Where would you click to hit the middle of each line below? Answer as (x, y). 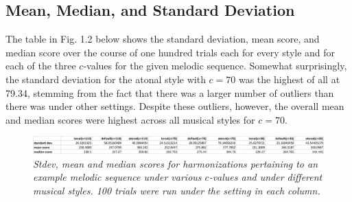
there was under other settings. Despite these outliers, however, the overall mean (175, 106)
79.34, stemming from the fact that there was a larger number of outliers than (170, 92)
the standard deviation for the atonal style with (106, 79)
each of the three (41, 66)
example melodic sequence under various (117, 177)
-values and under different (266, 177)
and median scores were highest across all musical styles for (130, 119)
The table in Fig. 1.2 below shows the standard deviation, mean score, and (163, 39)
